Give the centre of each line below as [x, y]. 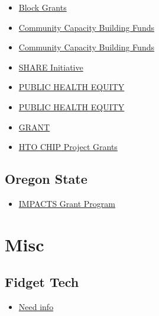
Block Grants [43, 7]
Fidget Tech [42, 282]
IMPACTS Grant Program [67, 203]
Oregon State [46, 179]
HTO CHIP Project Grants [68, 147]
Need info [36, 307]
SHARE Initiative [51, 67]
